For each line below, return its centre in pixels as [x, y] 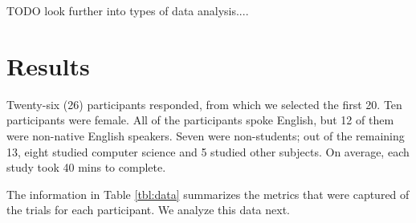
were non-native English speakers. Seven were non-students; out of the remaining [206, 135]
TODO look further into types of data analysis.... [128, 10]
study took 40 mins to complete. [86, 167]
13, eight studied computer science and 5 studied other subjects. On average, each [208, 151]
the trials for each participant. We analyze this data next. [149, 210]
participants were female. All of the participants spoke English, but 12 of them [200, 120]
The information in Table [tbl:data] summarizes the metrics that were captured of [208, 194]
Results [48, 65]
